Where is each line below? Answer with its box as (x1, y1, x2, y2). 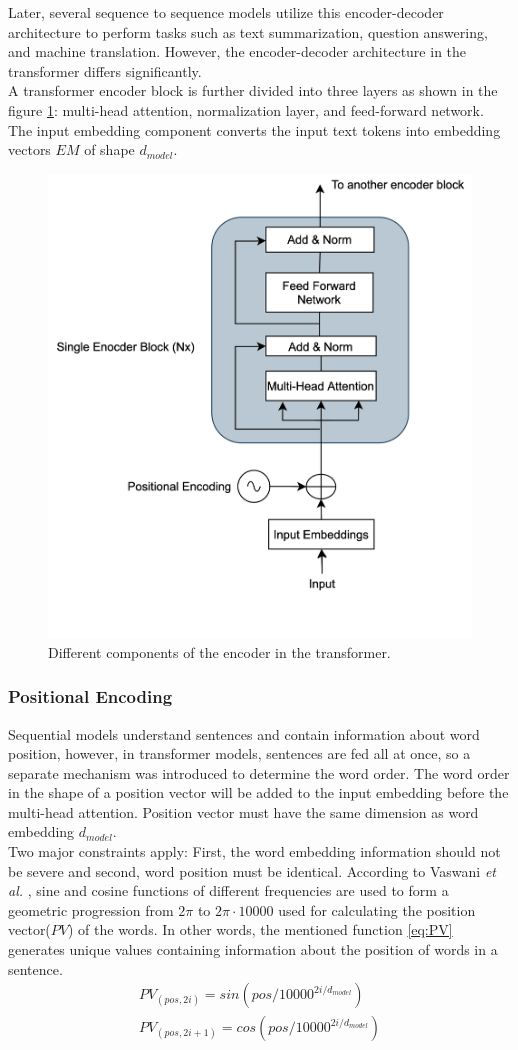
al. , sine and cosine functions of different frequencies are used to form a (8, 880, 449, 901)
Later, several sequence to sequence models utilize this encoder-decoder (8, 2, 444, 22)
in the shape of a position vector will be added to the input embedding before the (8, 782, 509, 803)
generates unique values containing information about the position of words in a (8, 939, 498, 960)
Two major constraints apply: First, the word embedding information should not (8, 841, 501, 862)
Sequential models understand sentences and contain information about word (8, 723, 480, 744)
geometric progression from (8, 899, 174, 920)
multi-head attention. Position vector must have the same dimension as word (8, 801, 479, 822)
